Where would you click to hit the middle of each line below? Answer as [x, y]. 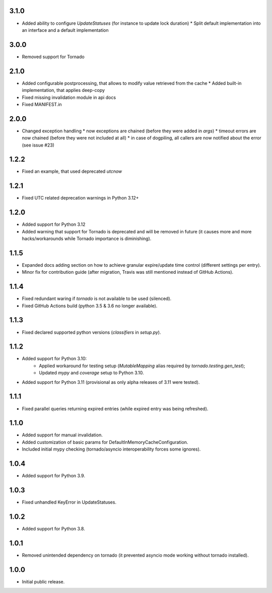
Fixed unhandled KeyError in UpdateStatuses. [69, 502]
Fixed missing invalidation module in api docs [69, 97]
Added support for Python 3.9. [54, 476]
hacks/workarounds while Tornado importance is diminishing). [87, 239]
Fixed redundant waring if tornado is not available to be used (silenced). [97, 299]
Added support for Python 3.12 [54, 224]
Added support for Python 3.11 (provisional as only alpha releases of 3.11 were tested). [111, 382]
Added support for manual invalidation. [62, 435]
